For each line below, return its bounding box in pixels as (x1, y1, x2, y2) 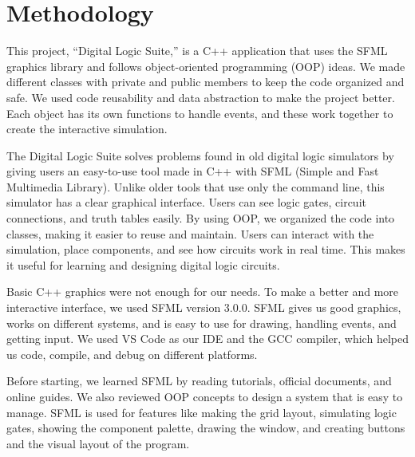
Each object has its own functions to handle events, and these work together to (6, 104, 393, 121)
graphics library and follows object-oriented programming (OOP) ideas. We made (6, 57, 405, 74)
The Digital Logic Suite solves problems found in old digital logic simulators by (6, 147, 394, 163)
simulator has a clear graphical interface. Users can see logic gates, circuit (6, 194, 366, 211)
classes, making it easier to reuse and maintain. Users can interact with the (6, 225, 374, 242)
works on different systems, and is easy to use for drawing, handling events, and (6, 314, 397, 331)
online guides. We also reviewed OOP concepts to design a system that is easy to (6, 388, 403, 404)
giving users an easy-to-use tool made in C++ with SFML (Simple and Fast (6, 163, 379, 179)
